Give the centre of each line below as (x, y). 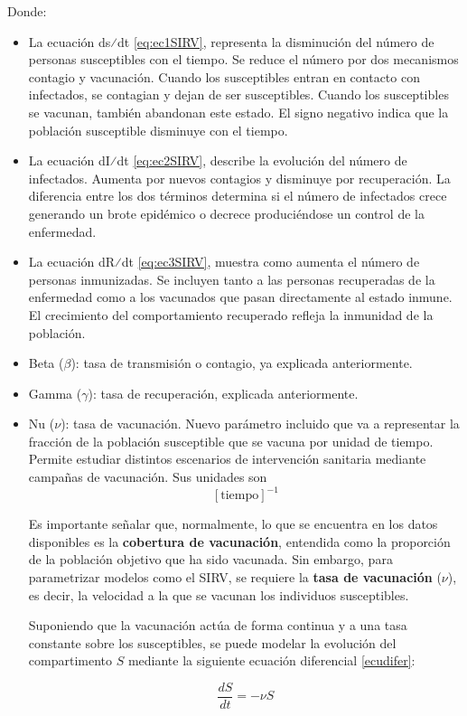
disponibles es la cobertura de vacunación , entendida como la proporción (239, 541)
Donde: (27, 11)
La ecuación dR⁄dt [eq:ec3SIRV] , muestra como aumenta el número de (224, 262)
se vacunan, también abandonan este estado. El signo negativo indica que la (238, 112)
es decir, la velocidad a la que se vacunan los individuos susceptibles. (219, 594)
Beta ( (46, 363)
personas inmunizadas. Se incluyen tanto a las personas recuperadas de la (232, 279)
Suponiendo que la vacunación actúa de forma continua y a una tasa (218, 625)
